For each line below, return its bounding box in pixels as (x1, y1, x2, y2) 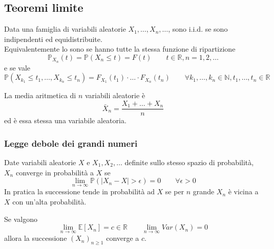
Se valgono (4, 213, 37, 224)
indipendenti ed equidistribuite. (4, 33, 102, 44)
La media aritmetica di (4, 90, 76, 101)
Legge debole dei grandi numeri (4, 137, 138, 149)
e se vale (4, 62, 30, 73)
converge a (106, 233, 139, 243)
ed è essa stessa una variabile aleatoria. (4, 115, 127, 126)
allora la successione (4, 233, 67, 243)
